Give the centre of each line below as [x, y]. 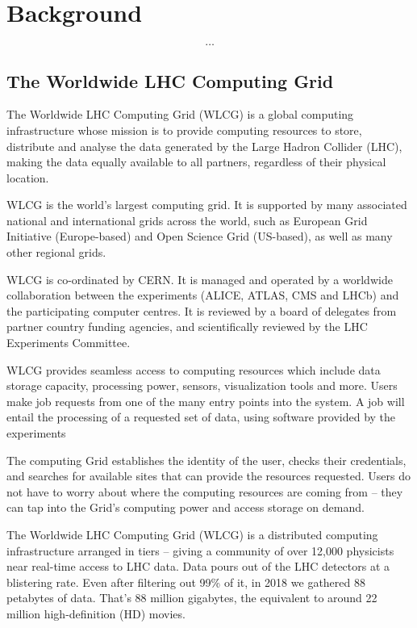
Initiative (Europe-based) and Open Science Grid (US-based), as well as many [200, 236]
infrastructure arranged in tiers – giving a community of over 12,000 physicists [200, 550]
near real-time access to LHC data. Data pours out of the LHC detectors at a [198, 566]
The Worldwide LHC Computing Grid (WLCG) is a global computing [180, 114]
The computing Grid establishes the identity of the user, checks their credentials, [206, 460]
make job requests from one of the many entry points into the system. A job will [206, 401]
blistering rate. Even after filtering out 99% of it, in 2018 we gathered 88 [186, 582]
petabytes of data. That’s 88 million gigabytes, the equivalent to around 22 [192, 598]
